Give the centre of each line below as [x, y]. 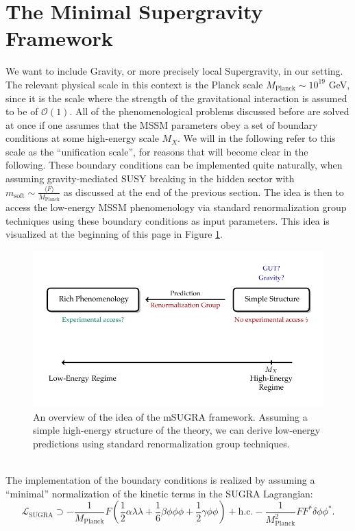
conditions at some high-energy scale [82, 138]
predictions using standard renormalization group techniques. [161, 443]
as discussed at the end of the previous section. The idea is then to [204, 192]
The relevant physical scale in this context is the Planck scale [134, 84]
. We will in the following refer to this [257, 138]
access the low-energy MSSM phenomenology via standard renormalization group [176, 207]
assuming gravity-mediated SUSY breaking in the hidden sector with [150, 178]
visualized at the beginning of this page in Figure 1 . [114, 234]
